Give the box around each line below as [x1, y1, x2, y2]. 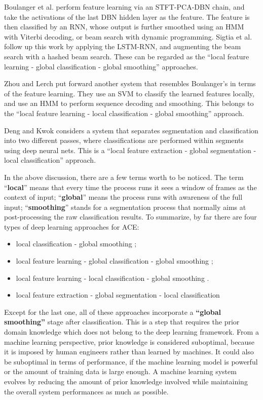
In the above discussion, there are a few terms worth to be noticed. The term [4, 171, 244, 182]
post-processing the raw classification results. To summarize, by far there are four [4, 211, 257, 222]
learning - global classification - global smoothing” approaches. [4, 61, 198, 71]
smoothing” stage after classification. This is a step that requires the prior [4, 316, 240, 327]
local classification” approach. [4, 155, 96, 165]
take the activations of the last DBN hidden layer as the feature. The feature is [4, 11, 250, 22]
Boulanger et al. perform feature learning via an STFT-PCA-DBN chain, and [4, 2, 245, 12]
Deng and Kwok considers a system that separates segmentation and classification [4, 125, 258, 135]
